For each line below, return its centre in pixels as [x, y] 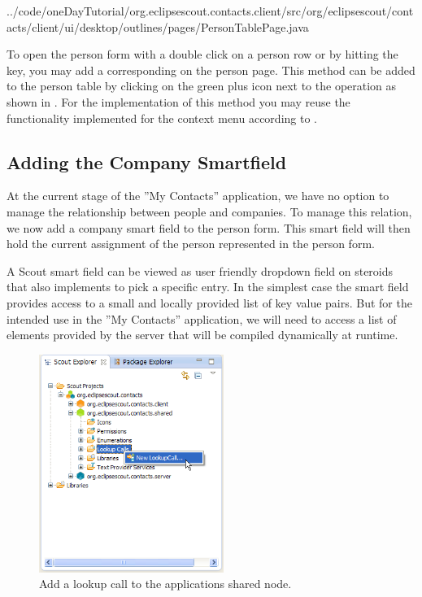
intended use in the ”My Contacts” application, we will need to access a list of [202, 318]
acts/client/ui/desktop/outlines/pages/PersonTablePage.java [158, 26]
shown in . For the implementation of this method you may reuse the [178, 101]
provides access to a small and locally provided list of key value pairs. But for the [209, 302]
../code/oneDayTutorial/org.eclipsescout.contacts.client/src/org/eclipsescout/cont [210, 11]
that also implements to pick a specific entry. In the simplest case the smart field [208, 287]
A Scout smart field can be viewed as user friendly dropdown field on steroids [200, 270]
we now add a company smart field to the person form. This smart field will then [209, 227]
